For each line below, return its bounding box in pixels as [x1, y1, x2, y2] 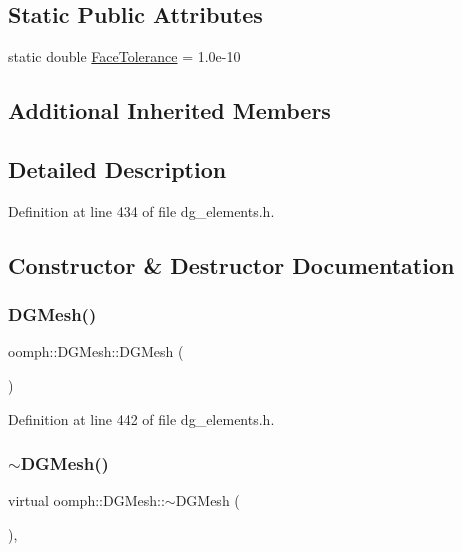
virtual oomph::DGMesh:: [8, 490, 165, 511]
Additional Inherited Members [8, 95, 331, 126]
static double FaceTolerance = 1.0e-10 [8, 46, 241, 67]
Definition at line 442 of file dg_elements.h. [8, 408, 275, 429]
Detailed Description [8, 153, 227, 184]
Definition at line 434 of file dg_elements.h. [8, 200, 275, 221]
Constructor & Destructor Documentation [8, 249, 455, 280]
